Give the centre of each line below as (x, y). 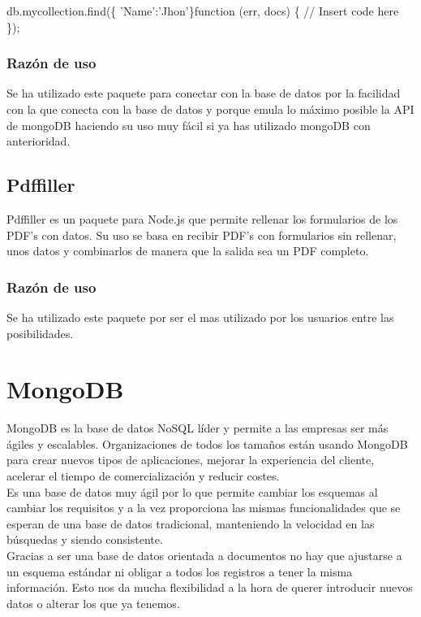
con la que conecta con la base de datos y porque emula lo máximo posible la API (210, 109)
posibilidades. (40, 333)
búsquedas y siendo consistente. (85, 539)
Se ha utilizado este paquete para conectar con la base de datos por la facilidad (204, 93)
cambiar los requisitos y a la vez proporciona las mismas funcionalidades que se (204, 508)
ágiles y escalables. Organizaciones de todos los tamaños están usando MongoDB (207, 443)
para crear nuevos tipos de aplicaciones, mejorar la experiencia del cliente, (191, 460)
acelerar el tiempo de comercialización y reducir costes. (143, 476)
